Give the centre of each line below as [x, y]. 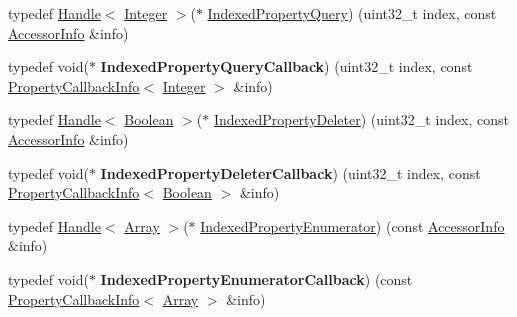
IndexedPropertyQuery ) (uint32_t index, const [352, 13]
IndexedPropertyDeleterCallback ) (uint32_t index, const [290, 172]
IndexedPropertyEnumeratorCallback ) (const [256, 278]
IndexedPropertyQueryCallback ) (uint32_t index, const [286, 66]
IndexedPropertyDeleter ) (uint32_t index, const [361, 119]
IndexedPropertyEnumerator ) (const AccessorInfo [352, 225]
